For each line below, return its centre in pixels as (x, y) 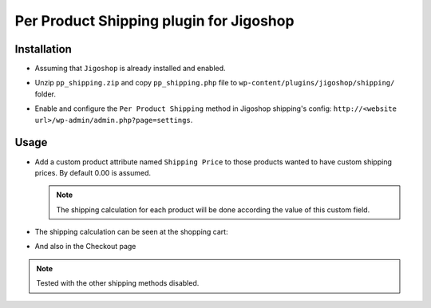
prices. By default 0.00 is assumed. (93, 172)
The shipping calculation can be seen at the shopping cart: (131, 232)
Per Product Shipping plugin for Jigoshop (154, 21)
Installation (43, 49)
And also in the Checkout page (85, 247)
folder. (45, 94)
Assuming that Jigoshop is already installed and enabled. (130, 69)
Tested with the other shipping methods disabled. (118, 283)
